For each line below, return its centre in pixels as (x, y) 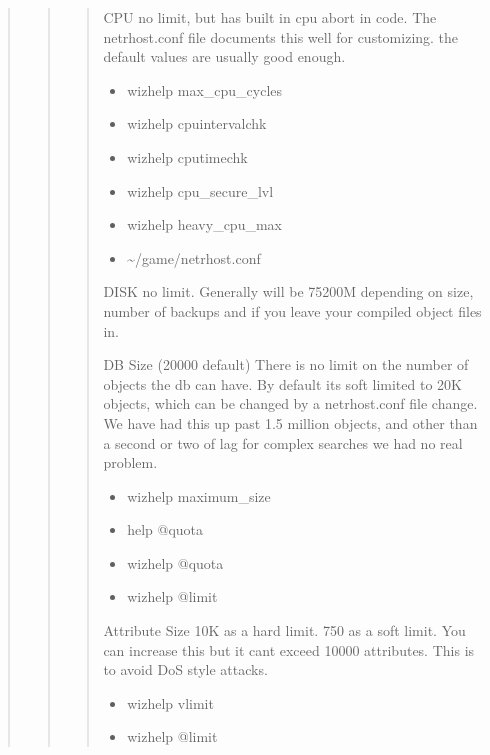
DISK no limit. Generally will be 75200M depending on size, (288, 291)
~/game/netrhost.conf (194, 257)
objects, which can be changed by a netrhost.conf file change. (290, 403)
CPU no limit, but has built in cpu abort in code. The (270, 17)
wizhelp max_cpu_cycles (205, 89)
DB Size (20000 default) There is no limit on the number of (286, 364)
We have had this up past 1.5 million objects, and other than (290, 422)
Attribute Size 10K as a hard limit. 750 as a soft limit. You (284, 630)
